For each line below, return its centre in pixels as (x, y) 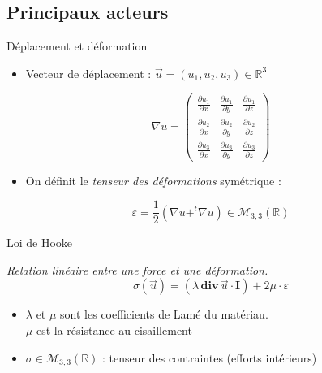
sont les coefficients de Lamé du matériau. (164, 314)
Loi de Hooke (40, 243)
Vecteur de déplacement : (88, 73)
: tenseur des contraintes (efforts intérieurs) (210, 357)
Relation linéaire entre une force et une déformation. (137, 269)
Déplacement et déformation (77, 46)
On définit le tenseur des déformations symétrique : (153, 180)
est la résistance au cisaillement (114, 330)
